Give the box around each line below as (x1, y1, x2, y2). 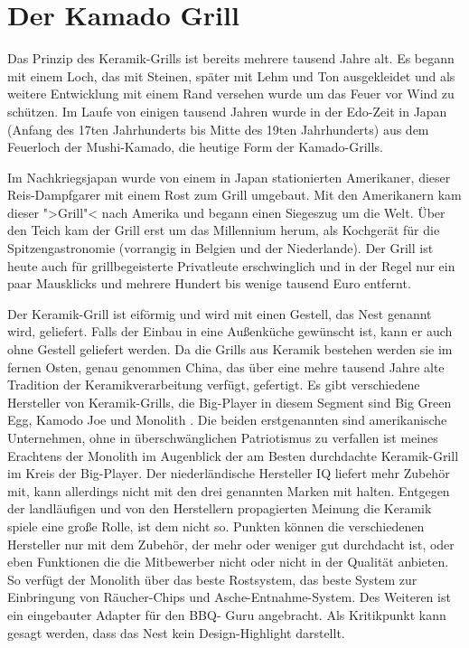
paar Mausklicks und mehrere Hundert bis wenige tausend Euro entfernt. (7, 274, 411, 293)
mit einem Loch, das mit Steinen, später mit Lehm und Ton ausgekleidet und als (7, 66, 455, 85)
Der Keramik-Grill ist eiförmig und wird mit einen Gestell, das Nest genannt (7, 304, 432, 323)
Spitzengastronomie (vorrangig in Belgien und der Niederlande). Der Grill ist (7, 239, 434, 258)
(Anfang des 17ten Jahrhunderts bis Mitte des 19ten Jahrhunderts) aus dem (7, 119, 429, 138)
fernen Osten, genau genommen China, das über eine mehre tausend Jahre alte (7, 357, 445, 376)
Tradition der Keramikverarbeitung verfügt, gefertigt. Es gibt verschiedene (7, 375, 420, 394)
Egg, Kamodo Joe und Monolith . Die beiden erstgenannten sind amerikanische (7, 410, 447, 429)
